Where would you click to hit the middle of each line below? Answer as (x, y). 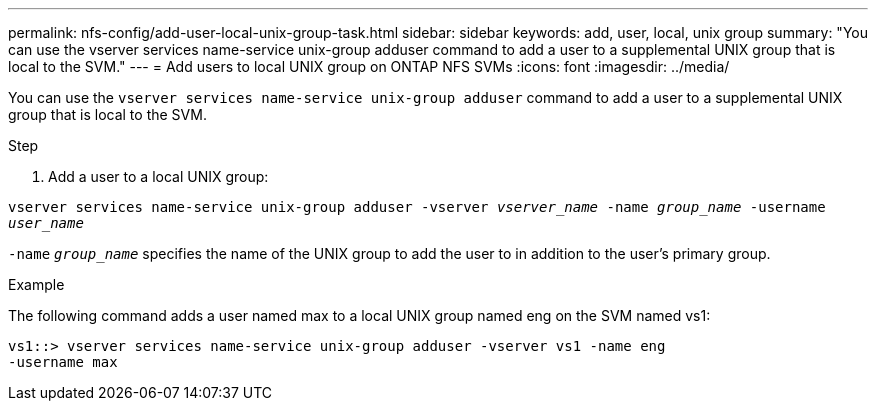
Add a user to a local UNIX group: (158, 176)
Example (36, 284)
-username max (63, 362)
